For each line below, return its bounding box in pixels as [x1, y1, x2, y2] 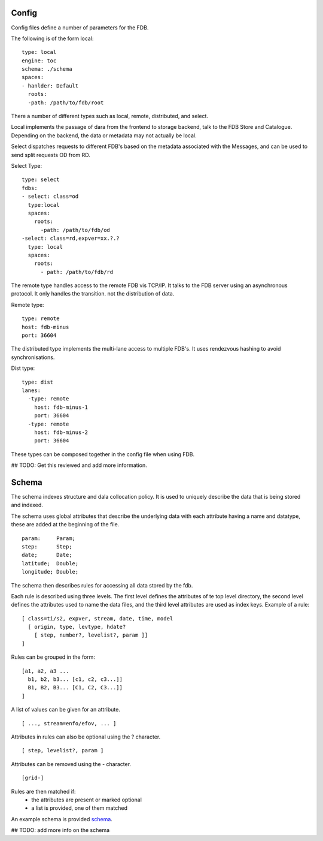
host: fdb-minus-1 [33, 403, 89, 411]
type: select [22, 176, 60, 183]
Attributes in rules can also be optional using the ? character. [11, 733, 161, 740]
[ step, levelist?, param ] [22, 747, 104, 754]
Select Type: [11, 162, 42, 169]
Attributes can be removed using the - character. [11, 760, 132, 767]
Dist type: [11, 364, 35, 372]
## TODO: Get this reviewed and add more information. [11, 462, 147, 469]
